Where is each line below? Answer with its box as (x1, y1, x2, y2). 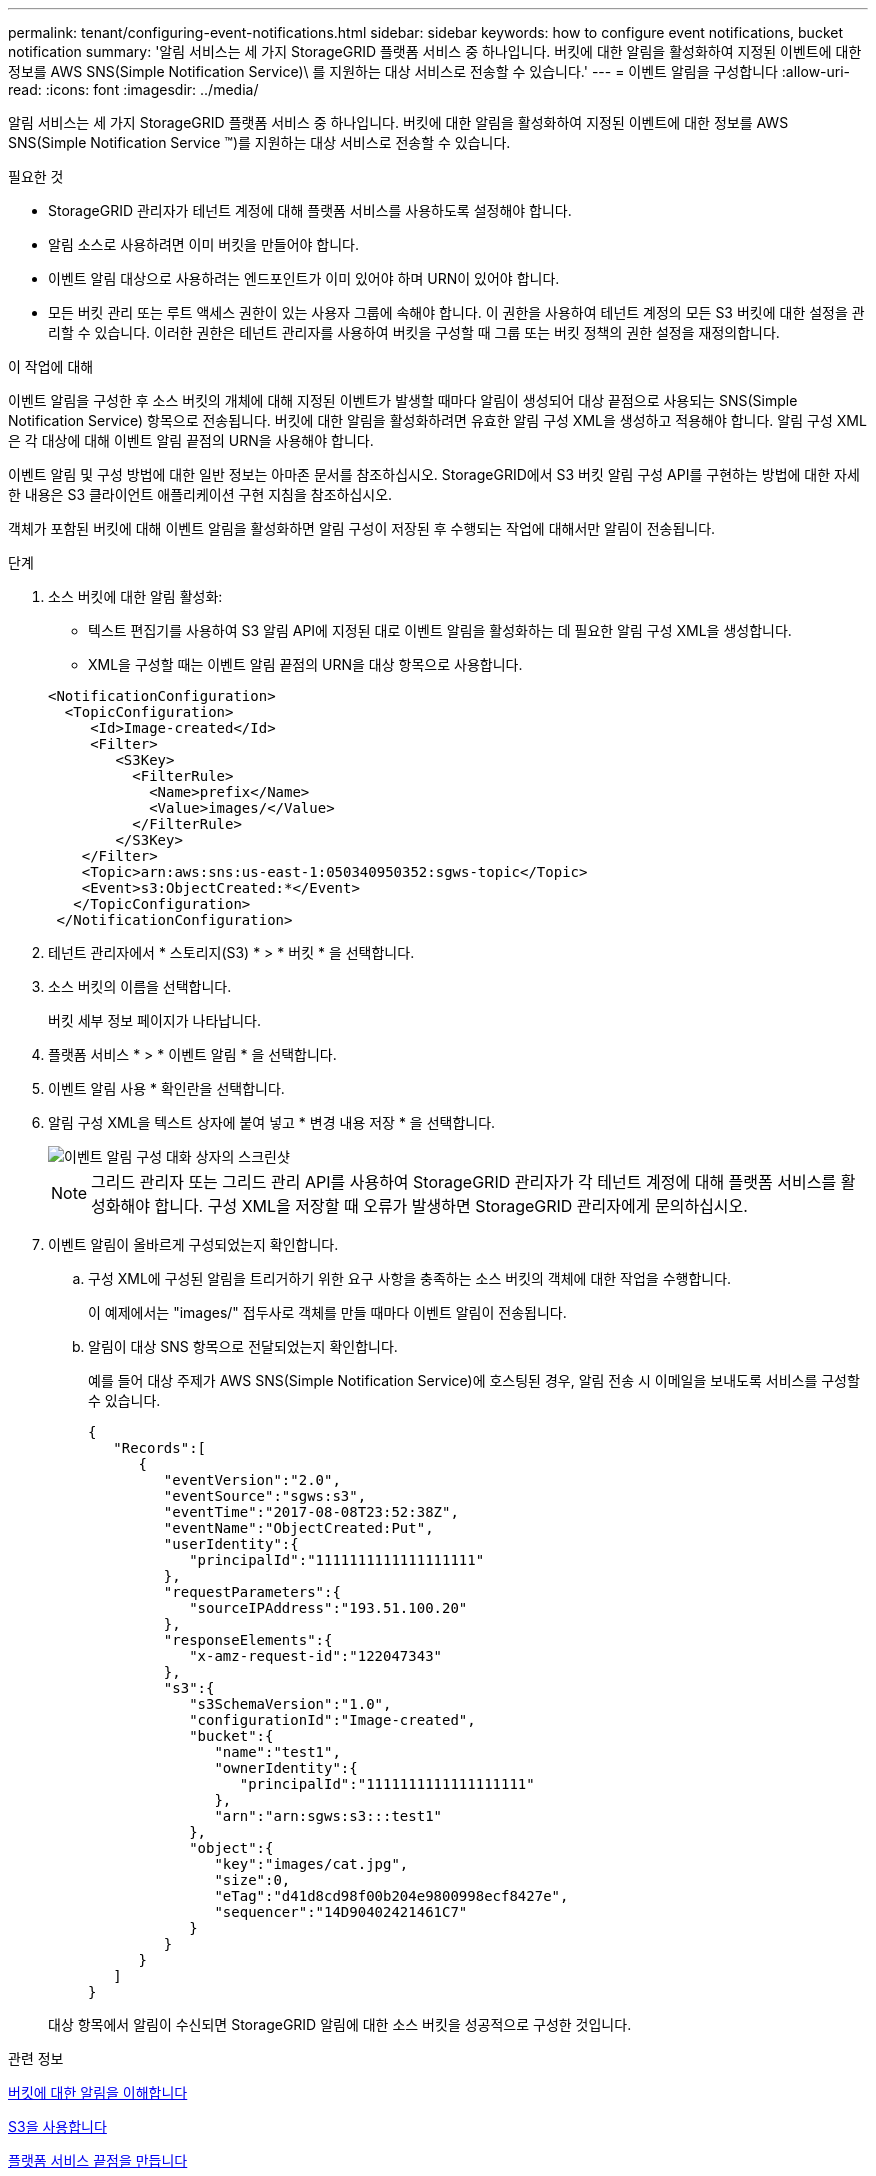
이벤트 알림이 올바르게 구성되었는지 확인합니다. (48, 1236, 339, 1253)
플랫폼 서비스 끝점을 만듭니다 (8, 2152, 188, 2169)
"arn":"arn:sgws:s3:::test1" (214, 1808, 443, 1824)
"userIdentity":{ (163, 1536, 299, 1552)
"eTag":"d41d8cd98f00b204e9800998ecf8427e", (214, 1888, 569, 1904)
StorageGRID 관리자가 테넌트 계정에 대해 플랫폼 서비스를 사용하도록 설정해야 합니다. (48, 202, 572, 219)
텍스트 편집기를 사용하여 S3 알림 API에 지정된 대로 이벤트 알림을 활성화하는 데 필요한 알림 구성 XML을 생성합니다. (88, 622, 792, 639)
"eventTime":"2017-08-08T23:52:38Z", (163, 1504, 459, 1520)
